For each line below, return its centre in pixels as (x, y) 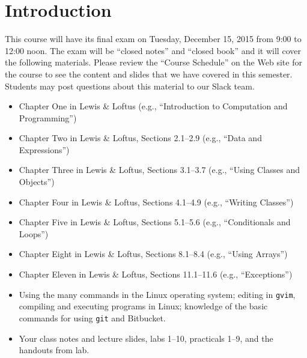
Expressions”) (44, 149)
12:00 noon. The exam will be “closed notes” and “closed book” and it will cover (153, 50)
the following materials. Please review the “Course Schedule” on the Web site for (153, 62)
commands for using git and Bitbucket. (92, 317)
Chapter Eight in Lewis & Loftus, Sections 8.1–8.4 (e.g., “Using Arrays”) (153, 254)
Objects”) (37, 182)
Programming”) (48, 117)
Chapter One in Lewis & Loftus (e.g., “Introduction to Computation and (153, 106)
